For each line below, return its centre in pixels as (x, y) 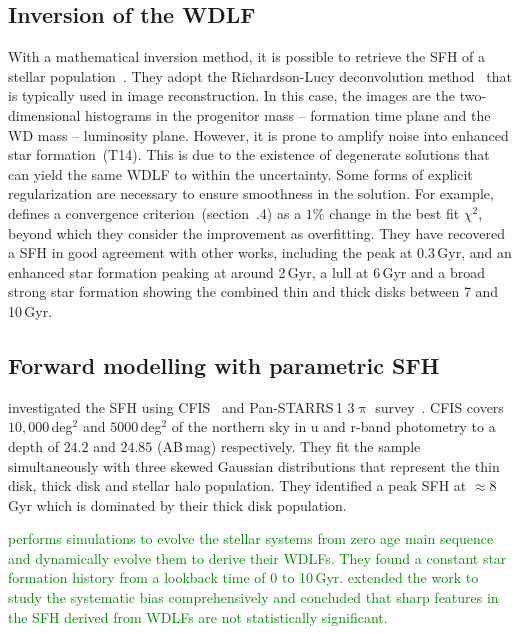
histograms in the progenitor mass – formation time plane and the (288, 114)
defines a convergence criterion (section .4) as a (155, 212)
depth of (33, 445)
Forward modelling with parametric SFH (224, 364)
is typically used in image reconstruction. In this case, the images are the (231, 95)
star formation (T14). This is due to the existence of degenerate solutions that (249, 154)
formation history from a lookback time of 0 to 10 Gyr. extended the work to (243, 577)
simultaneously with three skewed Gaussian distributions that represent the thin (254, 465)
